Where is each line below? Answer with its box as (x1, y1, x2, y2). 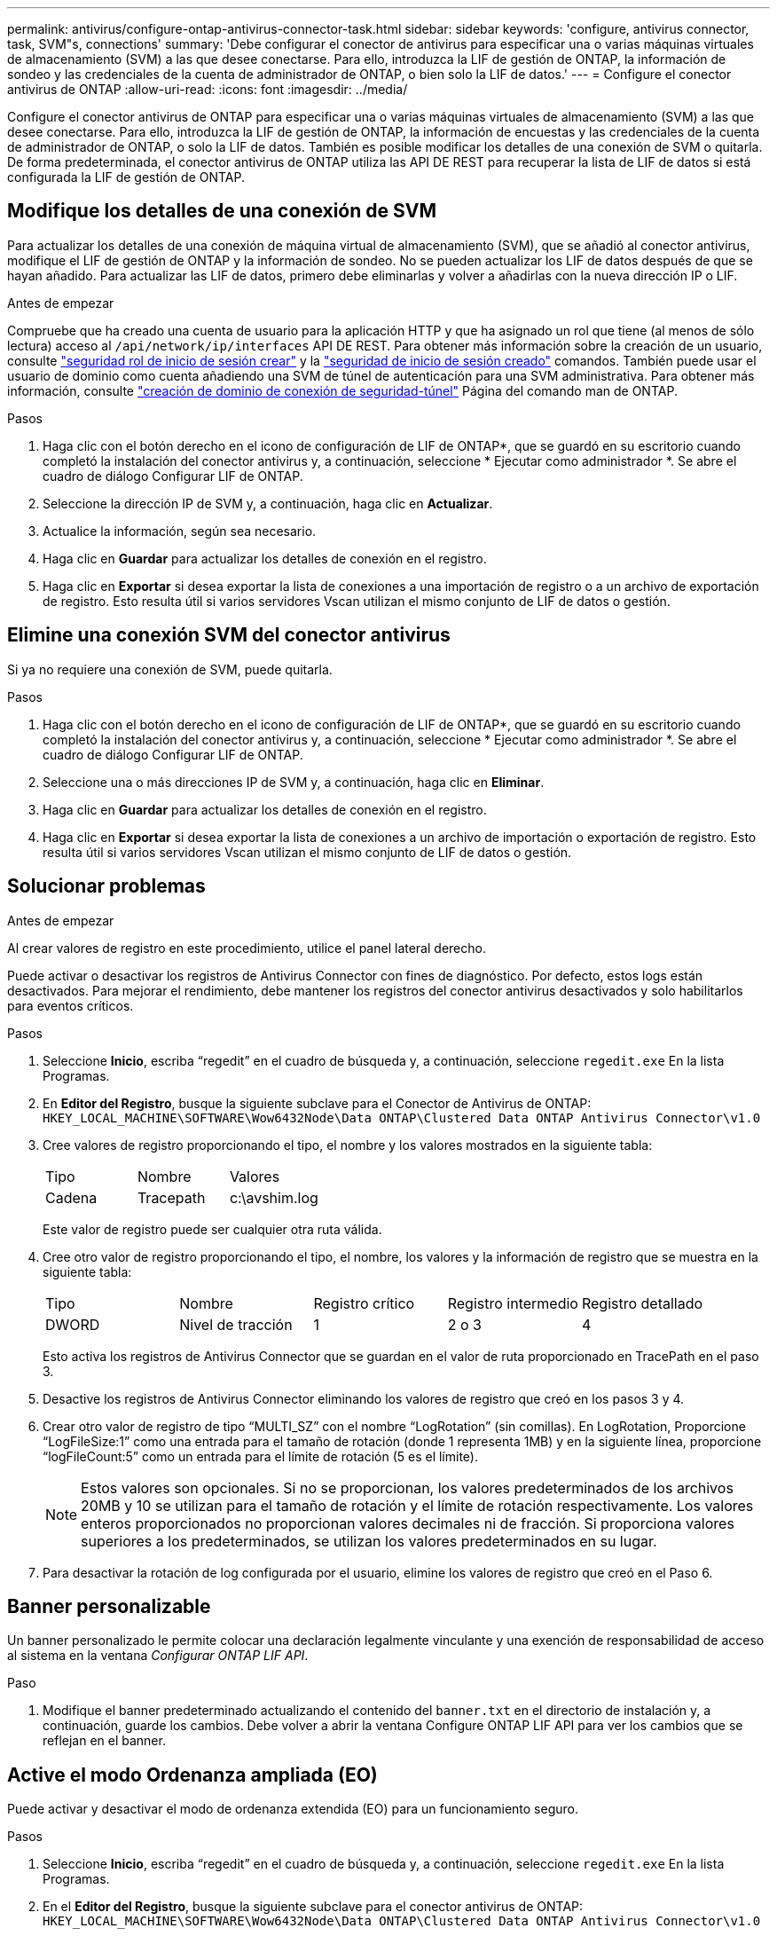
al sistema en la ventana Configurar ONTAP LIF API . (7, 1648, 309, 1664)
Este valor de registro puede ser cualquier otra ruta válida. (43, 1221, 382, 1237)
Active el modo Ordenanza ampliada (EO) (7, 1763, 378, 1786)
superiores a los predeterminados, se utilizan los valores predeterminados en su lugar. (81, 1531, 657, 1550)
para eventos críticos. (7, 997, 134, 1013)
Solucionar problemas (7, 875, 206, 898)
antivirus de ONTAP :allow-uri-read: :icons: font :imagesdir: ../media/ (7, 82, 408, 97)
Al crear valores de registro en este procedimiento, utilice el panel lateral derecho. (7, 940, 486, 956)
